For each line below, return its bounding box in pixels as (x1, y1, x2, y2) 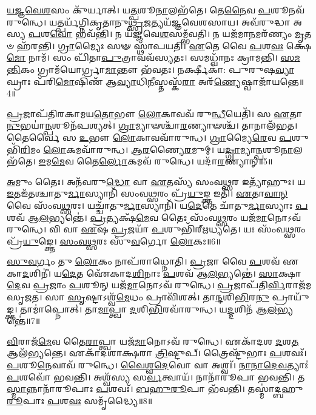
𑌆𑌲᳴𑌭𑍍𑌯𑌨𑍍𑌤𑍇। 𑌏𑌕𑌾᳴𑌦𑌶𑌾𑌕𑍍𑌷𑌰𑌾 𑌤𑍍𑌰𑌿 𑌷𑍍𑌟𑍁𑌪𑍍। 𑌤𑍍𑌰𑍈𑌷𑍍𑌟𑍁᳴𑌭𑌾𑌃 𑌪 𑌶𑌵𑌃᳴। (7, 346, 307, 359)
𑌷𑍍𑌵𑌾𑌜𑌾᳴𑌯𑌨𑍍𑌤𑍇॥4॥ (241, 75, 304, 87)
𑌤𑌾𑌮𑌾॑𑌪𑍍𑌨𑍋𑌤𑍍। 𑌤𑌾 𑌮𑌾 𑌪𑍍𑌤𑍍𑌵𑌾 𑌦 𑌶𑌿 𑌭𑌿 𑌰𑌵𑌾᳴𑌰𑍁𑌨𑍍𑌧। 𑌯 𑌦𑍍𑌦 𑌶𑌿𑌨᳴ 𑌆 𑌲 (20, 302, 277, 315)
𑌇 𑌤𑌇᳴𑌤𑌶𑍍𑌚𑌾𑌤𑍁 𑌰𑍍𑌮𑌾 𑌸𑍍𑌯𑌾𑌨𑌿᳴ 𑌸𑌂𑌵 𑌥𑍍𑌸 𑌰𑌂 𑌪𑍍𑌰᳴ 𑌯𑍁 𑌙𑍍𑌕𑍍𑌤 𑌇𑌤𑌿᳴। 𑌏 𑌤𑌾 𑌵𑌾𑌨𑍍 (7, 187, 288, 200)
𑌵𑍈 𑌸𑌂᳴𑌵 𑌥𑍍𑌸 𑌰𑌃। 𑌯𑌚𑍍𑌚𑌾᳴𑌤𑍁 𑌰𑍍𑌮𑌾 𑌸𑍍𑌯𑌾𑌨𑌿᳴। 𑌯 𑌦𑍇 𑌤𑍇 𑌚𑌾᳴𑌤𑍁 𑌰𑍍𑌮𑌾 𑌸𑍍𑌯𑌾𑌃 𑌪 (7, 198, 308, 211)
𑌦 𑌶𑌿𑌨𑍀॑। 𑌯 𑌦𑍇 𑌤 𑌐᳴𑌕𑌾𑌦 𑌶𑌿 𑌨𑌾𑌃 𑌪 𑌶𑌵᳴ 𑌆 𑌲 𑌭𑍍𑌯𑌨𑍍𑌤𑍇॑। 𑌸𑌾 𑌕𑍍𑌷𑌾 (22, 266, 301, 279)
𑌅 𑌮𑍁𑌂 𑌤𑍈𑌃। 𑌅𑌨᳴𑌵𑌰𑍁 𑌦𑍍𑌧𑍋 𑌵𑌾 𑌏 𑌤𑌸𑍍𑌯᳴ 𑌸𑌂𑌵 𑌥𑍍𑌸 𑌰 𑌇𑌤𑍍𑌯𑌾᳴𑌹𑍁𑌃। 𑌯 (7, 175, 306, 187)
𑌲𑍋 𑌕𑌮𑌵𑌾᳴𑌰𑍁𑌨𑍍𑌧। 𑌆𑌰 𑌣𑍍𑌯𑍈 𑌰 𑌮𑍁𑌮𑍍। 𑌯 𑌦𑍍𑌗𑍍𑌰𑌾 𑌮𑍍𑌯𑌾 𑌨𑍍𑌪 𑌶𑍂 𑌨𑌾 (43, 143, 293, 155)
